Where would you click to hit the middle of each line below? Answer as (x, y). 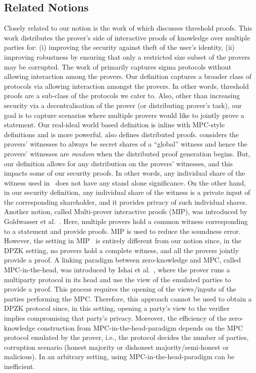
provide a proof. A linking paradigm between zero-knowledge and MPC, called (123, 260)
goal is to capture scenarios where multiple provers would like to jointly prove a (124, 115)
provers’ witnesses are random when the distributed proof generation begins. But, (127, 153)
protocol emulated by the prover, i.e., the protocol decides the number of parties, (126, 337)
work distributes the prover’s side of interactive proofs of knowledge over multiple (127, 37)
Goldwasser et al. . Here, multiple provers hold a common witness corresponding (126, 221)
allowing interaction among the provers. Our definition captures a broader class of (128, 76)
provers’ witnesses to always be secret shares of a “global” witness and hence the (126, 144)
